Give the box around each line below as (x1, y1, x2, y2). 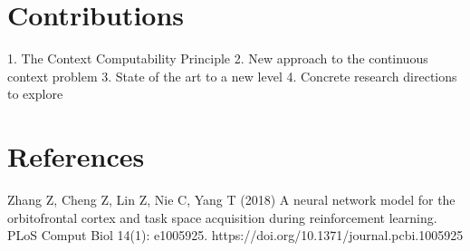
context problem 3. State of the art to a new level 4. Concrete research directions (7, 66, 457, 85)
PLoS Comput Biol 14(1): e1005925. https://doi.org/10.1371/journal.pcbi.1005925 (7, 226, 464, 245)
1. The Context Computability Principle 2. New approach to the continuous (7, 49, 428, 68)
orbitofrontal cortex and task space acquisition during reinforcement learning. (7, 208, 437, 227)
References (7, 138, 145, 175)
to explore (7, 84, 63, 103)
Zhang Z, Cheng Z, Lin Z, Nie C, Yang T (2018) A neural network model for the (7, 190, 456, 209)
